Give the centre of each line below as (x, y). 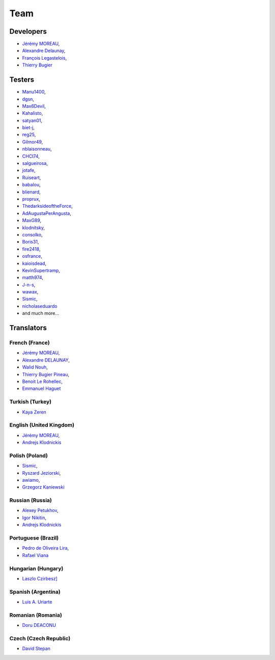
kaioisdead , (34, 263)
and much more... (41, 313)
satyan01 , (32, 120)
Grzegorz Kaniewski (43, 487)
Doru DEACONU (39, 625)
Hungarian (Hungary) (36, 568)
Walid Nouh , (35, 367)
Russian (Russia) (31, 500)
